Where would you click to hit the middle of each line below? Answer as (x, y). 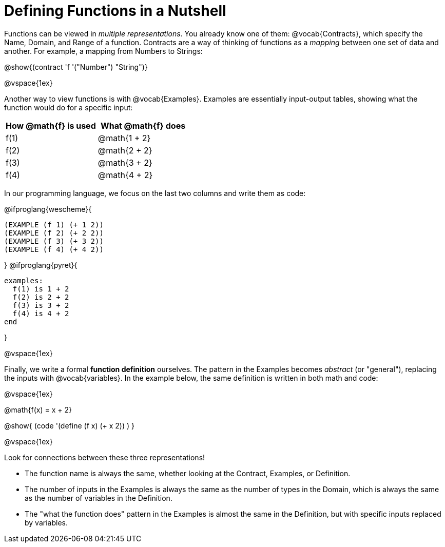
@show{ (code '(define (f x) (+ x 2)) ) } (70, 425)
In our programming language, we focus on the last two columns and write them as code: (155, 193)
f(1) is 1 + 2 (41, 289)
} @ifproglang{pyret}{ (41, 265)
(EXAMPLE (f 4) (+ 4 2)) (54, 249)
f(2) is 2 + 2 (41, 297)
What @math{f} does (143, 125)
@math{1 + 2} (124, 138)
